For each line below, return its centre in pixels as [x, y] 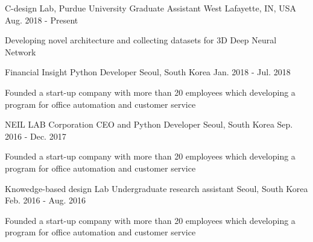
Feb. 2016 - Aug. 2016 [45, 200]
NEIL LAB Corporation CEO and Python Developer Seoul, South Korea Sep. [149, 124]
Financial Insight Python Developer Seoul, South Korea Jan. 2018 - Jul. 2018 [148, 72]
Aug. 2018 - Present [42, 20]
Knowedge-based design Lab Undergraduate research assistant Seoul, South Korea [156, 188]
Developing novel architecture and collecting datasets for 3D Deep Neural [141, 40]
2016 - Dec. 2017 [36, 136]
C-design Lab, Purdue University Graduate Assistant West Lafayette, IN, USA [151, 8]
